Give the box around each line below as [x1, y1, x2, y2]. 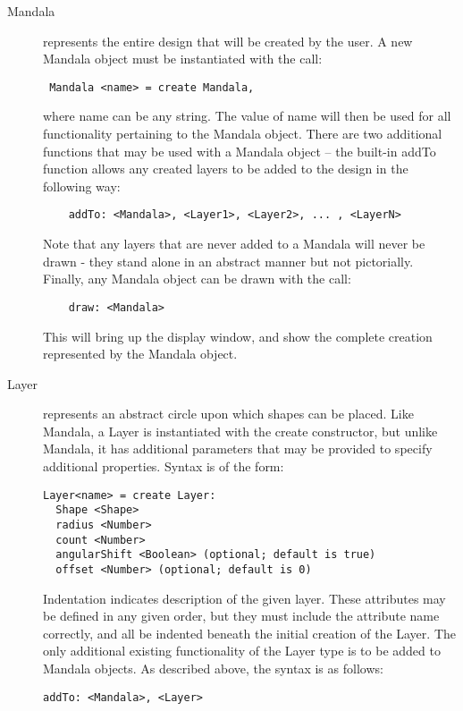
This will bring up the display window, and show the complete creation [43, 326, 433, 345]
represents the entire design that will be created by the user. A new [43, 31, 413, 50]
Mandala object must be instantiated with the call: [43, 49, 323, 68]
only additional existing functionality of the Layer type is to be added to [43, 641, 441, 660]
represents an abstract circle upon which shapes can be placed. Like [43, 404, 414, 423]
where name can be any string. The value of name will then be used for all [43, 106, 451, 125]
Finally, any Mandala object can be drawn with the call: [43, 269, 351, 288]
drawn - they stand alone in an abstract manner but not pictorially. [43, 251, 414, 270]
